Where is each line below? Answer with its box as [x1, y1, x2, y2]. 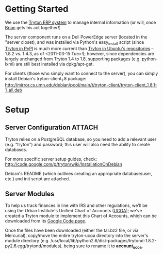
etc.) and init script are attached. [5, 176, 70, 182]
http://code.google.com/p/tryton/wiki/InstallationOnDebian [5, 161, 122, 167]
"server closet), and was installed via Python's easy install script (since [5, 39, 144, 46]
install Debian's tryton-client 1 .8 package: [5, 75, 86, 83]
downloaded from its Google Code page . [5, 218, 86, 224]
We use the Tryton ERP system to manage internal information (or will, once [5, 19, 156, 25]
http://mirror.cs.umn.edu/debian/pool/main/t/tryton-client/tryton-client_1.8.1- [5, 82, 157, 88]
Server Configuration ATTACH [5, 123, 98, 132]
